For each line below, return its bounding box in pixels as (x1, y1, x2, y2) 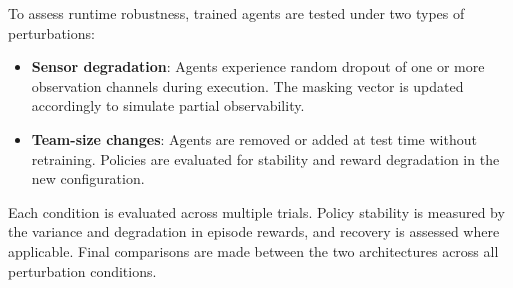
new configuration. (31, 168, 145, 189)
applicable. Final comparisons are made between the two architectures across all (8, 240, 499, 261)
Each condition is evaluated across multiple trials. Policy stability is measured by (8, 201, 505, 222)
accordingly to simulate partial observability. (31, 95, 305, 116)
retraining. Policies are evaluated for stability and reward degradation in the (31, 148, 500, 169)
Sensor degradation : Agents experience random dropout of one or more (31, 56, 485, 77)
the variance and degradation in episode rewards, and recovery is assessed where (8, 221, 500, 242)
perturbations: (8, 22, 95, 43)
